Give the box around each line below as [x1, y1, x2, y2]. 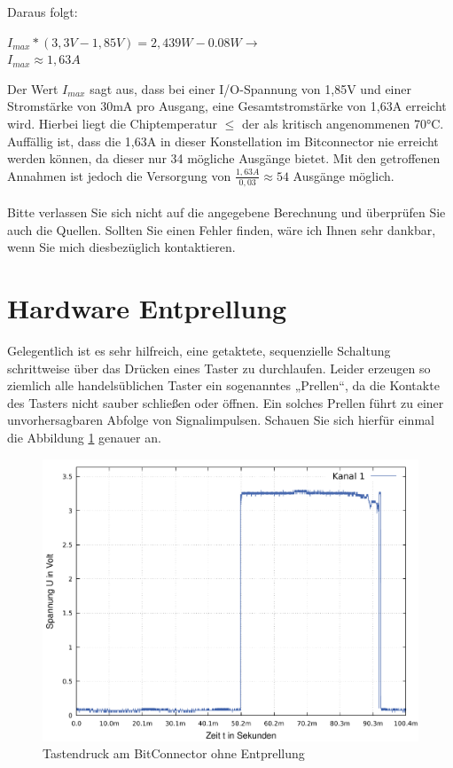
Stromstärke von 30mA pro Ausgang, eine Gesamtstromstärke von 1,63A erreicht [7, 97, 447, 115]
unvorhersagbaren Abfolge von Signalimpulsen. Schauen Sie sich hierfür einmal [7, 411, 434, 429]
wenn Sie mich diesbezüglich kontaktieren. [7, 238, 236, 256]
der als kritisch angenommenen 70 [242, 114, 426, 132]
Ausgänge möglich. [293, 166, 394, 184]
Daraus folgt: [7, 3, 78, 20]
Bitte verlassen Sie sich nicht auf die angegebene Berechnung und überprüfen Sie [7, 203, 446, 222]
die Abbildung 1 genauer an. [7, 428, 161, 447]
